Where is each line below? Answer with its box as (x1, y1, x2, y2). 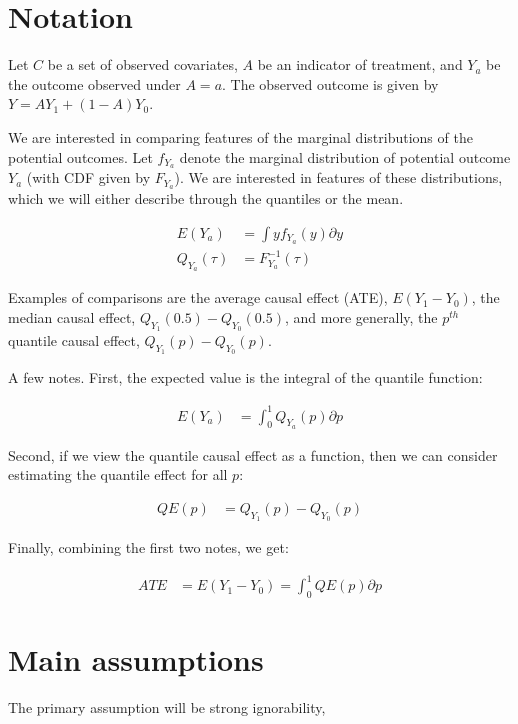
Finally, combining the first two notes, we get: (8, 537, 289, 558)
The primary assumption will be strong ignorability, (8, 697, 326, 718)
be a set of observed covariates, (47, 54, 238, 75)
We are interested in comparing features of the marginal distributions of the (8, 126, 473, 147)
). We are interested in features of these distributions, (174, 167, 503, 188)
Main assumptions (8, 639, 264, 680)
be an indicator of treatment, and (257, 54, 463, 75)
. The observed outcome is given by (222, 73, 439, 94)
